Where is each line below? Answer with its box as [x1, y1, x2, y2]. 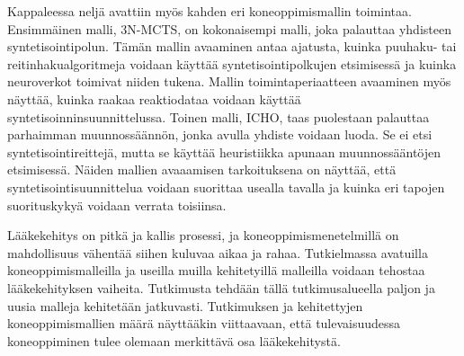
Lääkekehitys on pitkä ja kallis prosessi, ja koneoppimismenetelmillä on [7, 226, 399, 245]
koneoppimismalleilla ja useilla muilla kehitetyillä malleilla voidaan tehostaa [7, 261, 425, 280]
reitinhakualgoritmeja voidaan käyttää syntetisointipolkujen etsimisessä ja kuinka [7, 54, 457, 73]
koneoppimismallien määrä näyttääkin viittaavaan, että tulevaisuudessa [7, 314, 401, 333]
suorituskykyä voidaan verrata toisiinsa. [7, 195, 227, 214]
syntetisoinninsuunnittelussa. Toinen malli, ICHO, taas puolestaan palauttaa [7, 107, 430, 126]
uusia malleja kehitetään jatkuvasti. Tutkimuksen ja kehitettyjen [7, 296, 363, 315]
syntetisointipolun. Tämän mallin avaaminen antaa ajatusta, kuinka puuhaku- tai [7, 37, 457, 56]
